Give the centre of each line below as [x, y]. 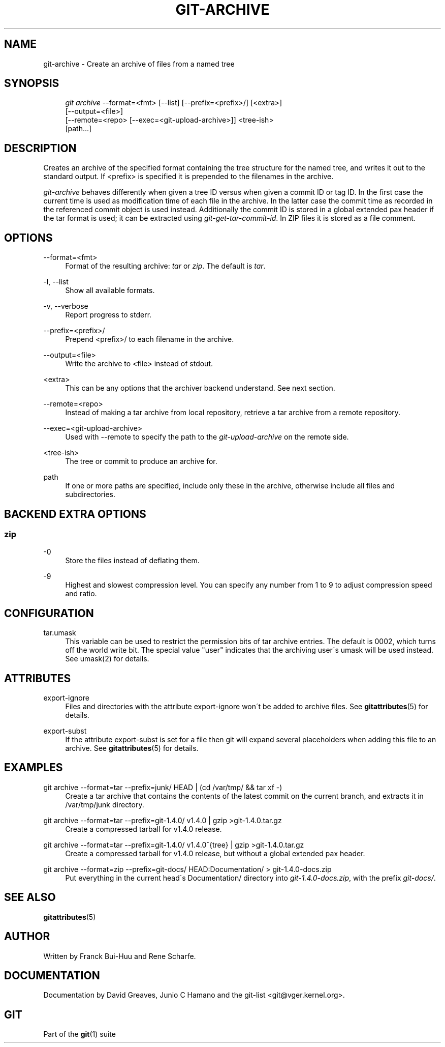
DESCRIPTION [40, 148]
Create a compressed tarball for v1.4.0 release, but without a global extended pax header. [215, 853]
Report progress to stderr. [108, 315]
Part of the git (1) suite [80, 1034]
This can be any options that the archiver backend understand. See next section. [200, 388]
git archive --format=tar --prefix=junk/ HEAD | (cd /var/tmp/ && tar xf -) [163, 787]
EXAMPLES [34, 768]
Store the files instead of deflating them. [132, 561]
